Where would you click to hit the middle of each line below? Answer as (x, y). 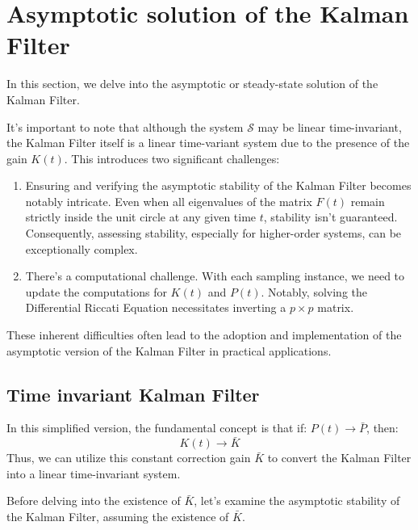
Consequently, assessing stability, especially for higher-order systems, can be (213, 233)
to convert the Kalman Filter (339, 458)
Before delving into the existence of (94, 501)
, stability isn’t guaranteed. (330, 217)
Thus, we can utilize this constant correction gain (129, 458)
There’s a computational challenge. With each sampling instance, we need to (215, 276)
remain (368, 201)
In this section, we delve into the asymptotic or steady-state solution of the (192, 84)
